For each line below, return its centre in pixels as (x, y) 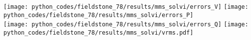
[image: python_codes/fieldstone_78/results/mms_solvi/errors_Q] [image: (126, 25)
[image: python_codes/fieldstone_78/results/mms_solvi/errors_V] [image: (126, 7)
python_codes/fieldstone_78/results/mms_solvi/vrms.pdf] (98, 32)
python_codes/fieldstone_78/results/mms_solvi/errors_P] (98, 15)
